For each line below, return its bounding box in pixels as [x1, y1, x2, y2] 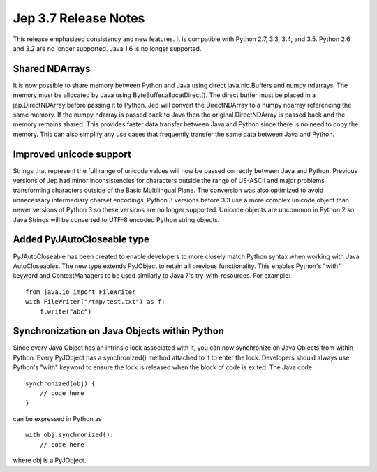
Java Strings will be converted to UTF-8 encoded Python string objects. [13, 215, 220, 223]
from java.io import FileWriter [25, 288, 136, 296]
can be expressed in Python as [13, 414, 102, 422]
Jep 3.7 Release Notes [13, 10, 145, 26]
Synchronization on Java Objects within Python [13, 325, 225, 337]
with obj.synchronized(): [25, 431, 114, 439]
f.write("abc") [39, 307, 92, 316]
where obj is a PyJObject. [13, 456, 87, 464]
